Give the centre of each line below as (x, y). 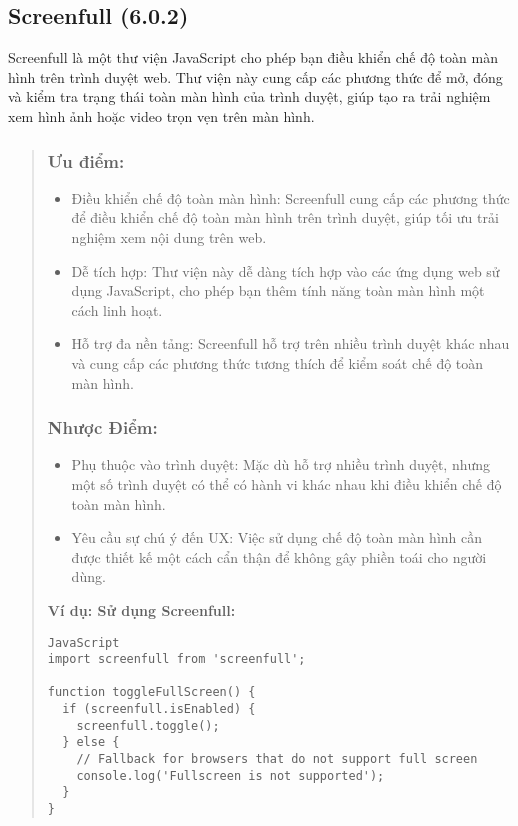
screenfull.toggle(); (148, 725)
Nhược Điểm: (102, 427)
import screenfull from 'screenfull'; (176, 659)
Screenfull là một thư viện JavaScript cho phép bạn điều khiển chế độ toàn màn (253, 57)
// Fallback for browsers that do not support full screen (277, 759)
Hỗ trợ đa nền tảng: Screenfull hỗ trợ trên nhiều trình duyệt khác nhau (290, 343)
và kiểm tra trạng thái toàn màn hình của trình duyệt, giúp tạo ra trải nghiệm (249, 96)
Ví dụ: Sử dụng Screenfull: (141, 609)
